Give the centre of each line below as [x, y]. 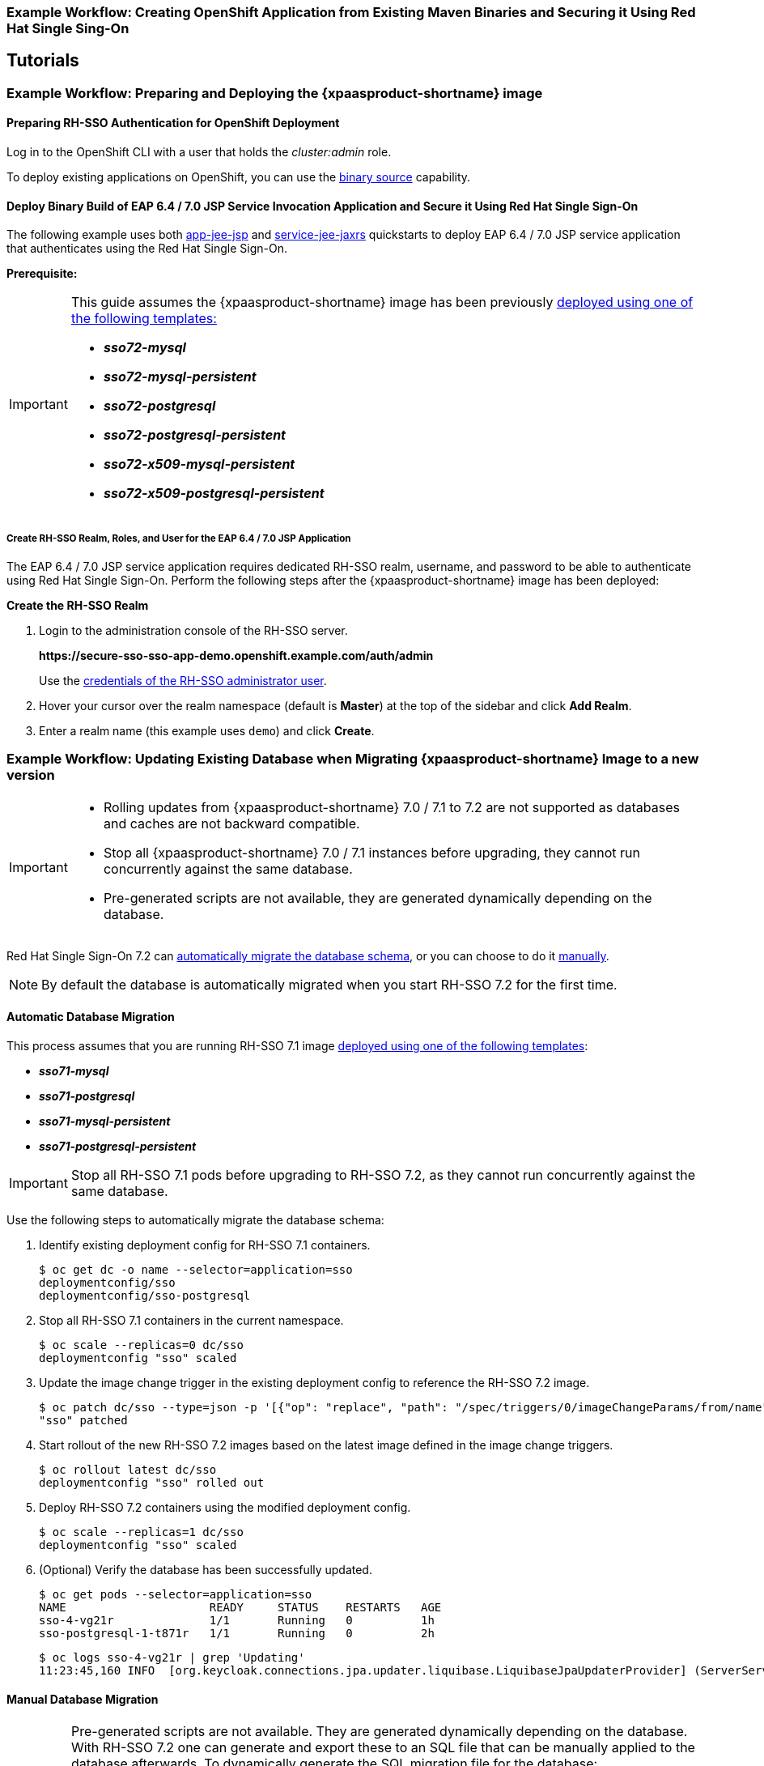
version [31, 775]
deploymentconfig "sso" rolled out [152, 1483]
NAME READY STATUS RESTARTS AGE [240, 1608]
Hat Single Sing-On [68, 28]
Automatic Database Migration [91, 1017]
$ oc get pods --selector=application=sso [176, 1595]
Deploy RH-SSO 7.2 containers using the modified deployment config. [225, 1508]
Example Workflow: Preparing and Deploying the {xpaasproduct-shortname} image [275, 93]
